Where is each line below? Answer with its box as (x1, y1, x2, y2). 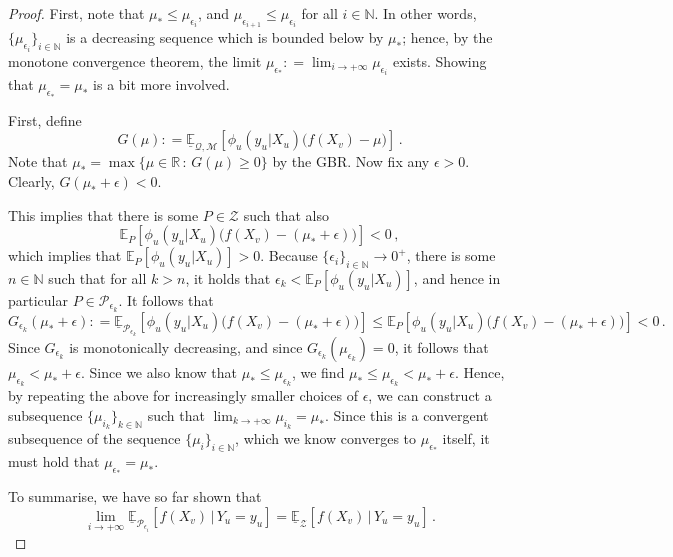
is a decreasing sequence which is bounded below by (66, 27, 384, 48)
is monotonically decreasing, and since (69, 336, 303, 357)
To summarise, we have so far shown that (8, 486, 262, 507)
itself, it (442, 427, 490, 448)
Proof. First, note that (8, 3, 145, 23)
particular (8, 289, 68, 310)
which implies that (8, 245, 122, 266)
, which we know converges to (235, 427, 417, 448)
